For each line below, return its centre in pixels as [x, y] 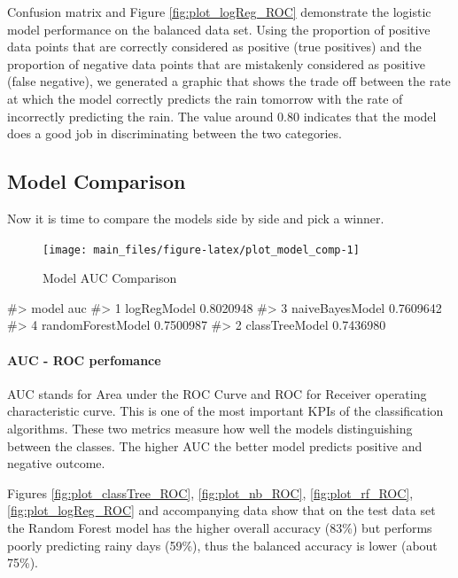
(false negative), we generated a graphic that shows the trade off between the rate [229, 81]
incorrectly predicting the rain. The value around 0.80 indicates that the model [222, 116]
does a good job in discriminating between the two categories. [175, 133]
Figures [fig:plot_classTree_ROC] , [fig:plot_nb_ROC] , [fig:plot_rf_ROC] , [210, 492]
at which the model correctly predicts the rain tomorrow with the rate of [205, 98]
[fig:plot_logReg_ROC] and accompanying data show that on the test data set [221, 510]
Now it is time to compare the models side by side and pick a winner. [196, 218]
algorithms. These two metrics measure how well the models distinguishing [210, 428]
